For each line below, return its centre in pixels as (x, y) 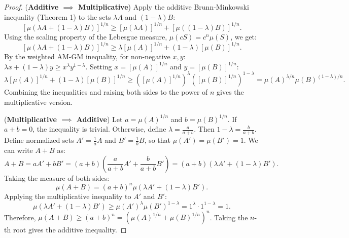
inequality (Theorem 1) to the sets (58, 16)
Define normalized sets (39, 140)
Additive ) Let (99, 119)
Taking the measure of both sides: (57, 177)
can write (19, 150)
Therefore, (20, 217)
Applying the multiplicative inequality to (68, 196)
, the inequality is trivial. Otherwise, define (99, 129)
